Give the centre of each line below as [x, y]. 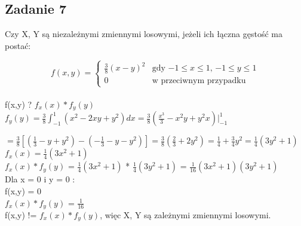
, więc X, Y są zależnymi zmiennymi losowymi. [185, 214]
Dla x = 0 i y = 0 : [40, 179]
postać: [18, 45]
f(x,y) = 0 [23, 190]
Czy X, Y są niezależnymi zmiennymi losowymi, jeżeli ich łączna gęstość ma [144, 34]
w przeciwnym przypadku [199, 81]
